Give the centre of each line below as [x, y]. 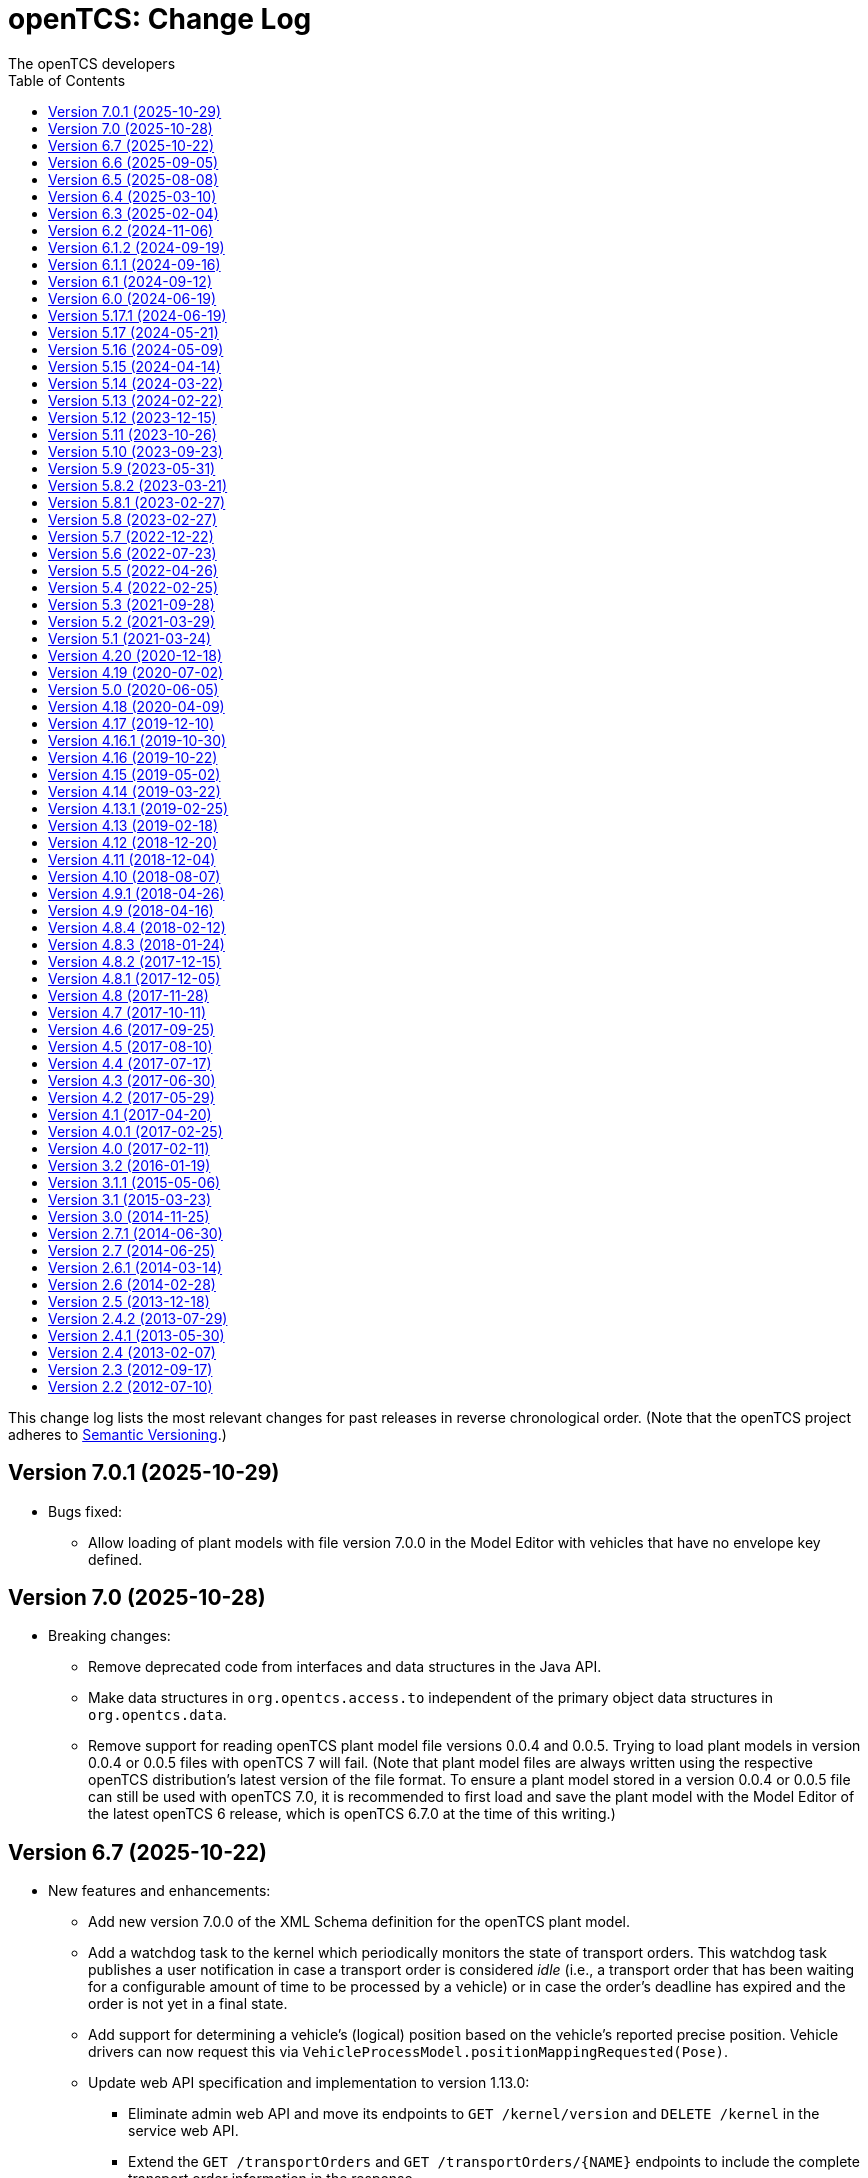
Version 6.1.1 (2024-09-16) [134, 264]
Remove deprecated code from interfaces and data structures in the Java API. [345, 1667]
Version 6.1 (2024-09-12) [130, 281]
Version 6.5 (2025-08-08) [133, 179]
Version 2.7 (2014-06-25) [132, 1250]
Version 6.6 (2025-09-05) [133, 162]
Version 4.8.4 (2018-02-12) [137, 927]
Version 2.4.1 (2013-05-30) [136, 1335]
